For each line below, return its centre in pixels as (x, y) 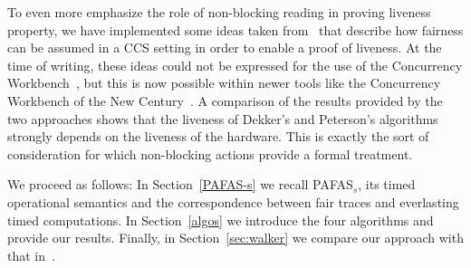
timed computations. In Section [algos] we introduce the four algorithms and (221, 220)
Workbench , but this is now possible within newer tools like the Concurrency (224, 83)
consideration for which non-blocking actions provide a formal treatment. (210, 153)
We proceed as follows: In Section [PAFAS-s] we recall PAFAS (180, 184)
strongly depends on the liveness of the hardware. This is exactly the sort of (218, 136)
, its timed (387, 184)
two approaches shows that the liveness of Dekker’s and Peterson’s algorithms (223, 118)
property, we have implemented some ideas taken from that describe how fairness (235, 29)
